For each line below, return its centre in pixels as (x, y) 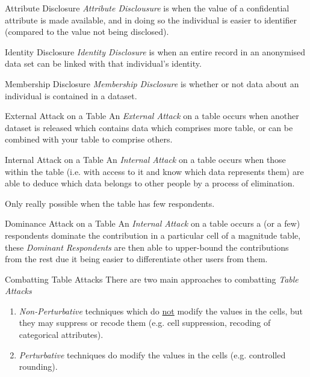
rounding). (38, 366)
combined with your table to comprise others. (89, 139)
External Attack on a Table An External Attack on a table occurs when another (152, 116)
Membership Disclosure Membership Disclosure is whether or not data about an (152, 83)
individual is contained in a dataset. (71, 95)
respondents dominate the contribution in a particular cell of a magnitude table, (153, 235)
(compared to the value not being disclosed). (87, 32)
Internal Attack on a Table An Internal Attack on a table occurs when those (145, 159)
